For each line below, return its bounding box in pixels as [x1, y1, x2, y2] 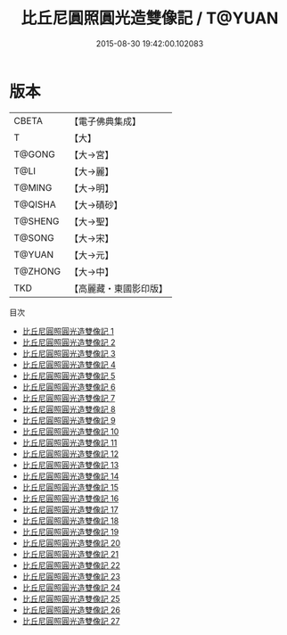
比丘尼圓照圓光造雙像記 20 [21, 537, 121, 548]
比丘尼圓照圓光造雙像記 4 [21, 359, 116, 370]
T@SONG [13, 231, 55, 243]
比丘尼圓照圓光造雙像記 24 [21, 581, 121, 593]
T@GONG [13, 148, 55, 161]
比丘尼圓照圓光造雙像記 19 [21, 526, 119, 537]
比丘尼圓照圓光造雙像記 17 [21, 504, 119, 515]
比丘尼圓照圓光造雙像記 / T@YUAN [20, 8, 279, 29]
